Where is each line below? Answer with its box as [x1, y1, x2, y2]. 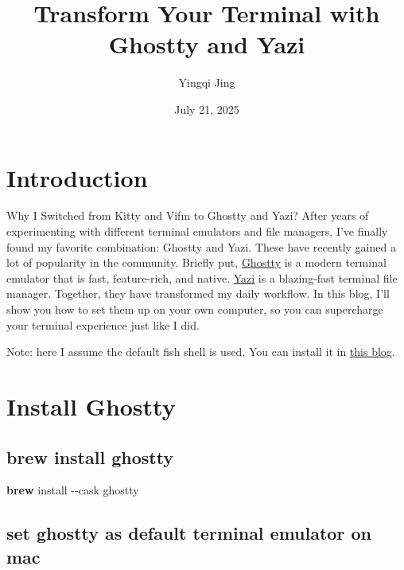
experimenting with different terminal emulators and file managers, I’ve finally [6, 223, 388, 240]
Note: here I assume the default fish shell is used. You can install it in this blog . [6, 343, 395, 360]
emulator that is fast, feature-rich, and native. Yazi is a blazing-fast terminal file [6, 269, 398, 286]
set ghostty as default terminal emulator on [6, 521, 371, 545]
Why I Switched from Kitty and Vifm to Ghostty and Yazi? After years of [6, 207, 369, 224]
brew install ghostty [6, 444, 174, 469]
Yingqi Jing [178, 74, 235, 91]
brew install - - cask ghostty [6, 482, 139, 498]
